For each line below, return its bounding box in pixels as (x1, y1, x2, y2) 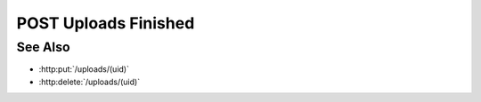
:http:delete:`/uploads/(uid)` (38, 76, 141, 87)
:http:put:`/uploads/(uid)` (38, 64, 129, 75)
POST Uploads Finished (16, 13, 195, 33)
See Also (16, 39, 70, 55)
